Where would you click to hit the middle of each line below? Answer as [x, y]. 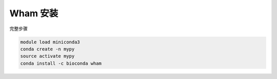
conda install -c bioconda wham [61, 63]
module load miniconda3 [50, 42]
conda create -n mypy [47, 49]
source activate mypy [47, 56]
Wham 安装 [34, 13]
